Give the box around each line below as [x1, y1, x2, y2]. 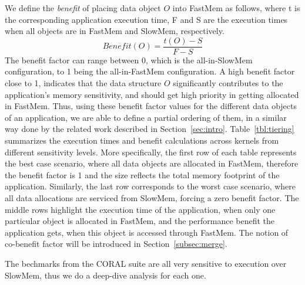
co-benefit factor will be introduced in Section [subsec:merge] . [5, 238, 227, 250]
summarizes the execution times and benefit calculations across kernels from [5, 134, 279, 146]
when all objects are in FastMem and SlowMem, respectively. [5, 25, 224, 37]
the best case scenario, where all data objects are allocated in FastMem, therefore [5, 157, 299, 169]
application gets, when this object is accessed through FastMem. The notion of [5, 226, 289, 238]
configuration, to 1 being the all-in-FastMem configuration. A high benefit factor [5, 65, 295, 77]
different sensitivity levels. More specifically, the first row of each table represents [5, 145, 297, 158]
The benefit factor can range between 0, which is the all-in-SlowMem [5, 53, 253, 66]
